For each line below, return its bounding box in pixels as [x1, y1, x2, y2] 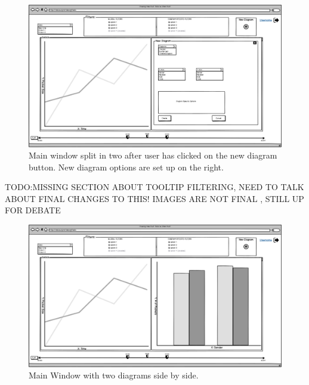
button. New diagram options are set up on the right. [29, 160, 224, 173]
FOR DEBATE [5, 204, 61, 216]
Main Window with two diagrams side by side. [29, 369, 199, 381]
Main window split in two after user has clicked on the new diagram [29, 149, 277, 162]
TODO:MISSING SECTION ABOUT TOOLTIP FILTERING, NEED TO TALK [5, 181, 304, 193]
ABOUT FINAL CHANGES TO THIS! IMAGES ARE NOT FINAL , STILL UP [5, 192, 304, 204]
